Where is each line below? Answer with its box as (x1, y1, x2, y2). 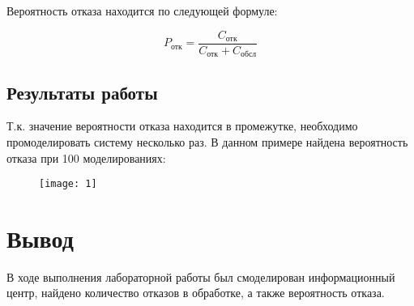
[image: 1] (39, 178, 97, 190)
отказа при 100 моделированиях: (6, 149, 166, 166)
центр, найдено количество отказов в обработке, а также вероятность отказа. (6, 284, 385, 301)
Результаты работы (6, 79, 158, 104)
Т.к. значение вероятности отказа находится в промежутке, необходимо (6, 117, 358, 134)
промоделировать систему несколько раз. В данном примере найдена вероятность (6, 133, 408, 150)
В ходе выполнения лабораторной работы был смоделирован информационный (6, 268, 395, 285)
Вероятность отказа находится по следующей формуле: (6, 2, 278, 19)
